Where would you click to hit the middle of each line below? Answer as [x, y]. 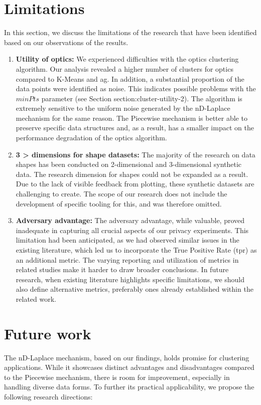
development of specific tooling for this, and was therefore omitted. [119, 203]
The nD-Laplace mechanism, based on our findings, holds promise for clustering [127, 357]
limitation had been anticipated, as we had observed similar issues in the [127, 240]
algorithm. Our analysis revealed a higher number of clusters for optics [124, 68]
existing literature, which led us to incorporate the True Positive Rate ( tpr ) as [136, 250]
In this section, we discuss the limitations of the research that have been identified [130, 32]
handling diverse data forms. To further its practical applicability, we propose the [129, 387]
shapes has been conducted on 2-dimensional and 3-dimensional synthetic [129, 164]
